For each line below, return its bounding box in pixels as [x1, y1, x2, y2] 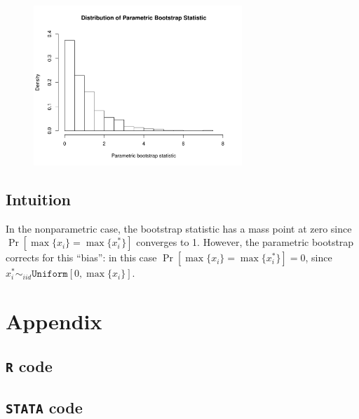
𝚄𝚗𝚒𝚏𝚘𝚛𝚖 [32, 269, 68, 280]
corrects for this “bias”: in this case [6, 250, 157, 265]
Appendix [6, 307, 102, 336]
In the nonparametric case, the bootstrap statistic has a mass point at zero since [6, 221, 352, 235]
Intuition [6, 188, 71, 210]
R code [6, 355, 53, 376]
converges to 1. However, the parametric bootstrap [136, 235, 354, 249]
